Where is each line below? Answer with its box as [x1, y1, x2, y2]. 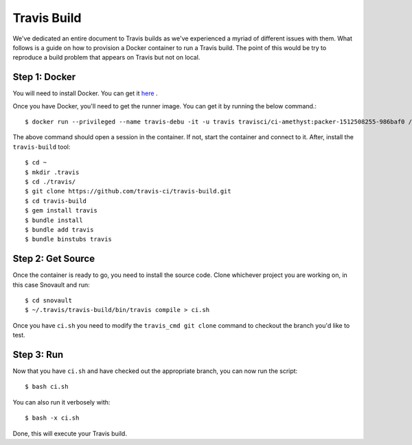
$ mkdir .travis [25, 168, 80, 176]
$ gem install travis [25, 206, 98, 215]
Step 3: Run [12, 348, 64, 360]
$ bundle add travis [25, 226, 94, 233]
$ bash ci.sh [25, 383, 69, 391]
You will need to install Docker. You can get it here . [12, 89, 158, 97]
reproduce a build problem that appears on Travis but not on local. [12, 53, 201, 62]
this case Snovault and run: [12, 280, 90, 289]
